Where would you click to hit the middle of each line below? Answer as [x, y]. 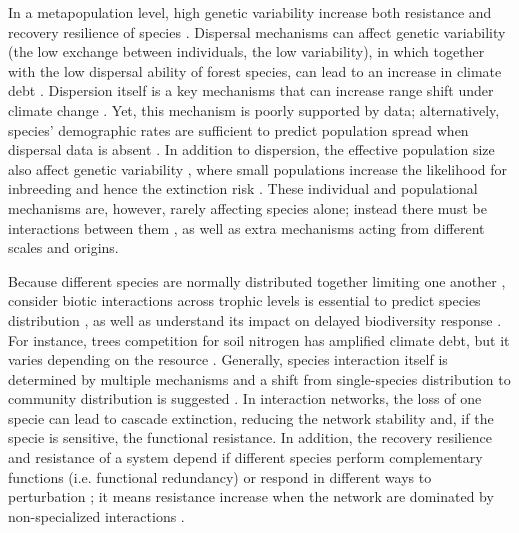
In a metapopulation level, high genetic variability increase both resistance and [250, 12]
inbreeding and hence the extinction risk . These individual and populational [243, 188]
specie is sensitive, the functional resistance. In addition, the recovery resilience [250, 437]
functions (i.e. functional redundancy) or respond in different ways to [220, 476]
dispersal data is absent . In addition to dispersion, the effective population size [251, 149]
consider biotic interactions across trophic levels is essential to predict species [244, 300]
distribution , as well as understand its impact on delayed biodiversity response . [255, 319]
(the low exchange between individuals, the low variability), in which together [246, 51]
